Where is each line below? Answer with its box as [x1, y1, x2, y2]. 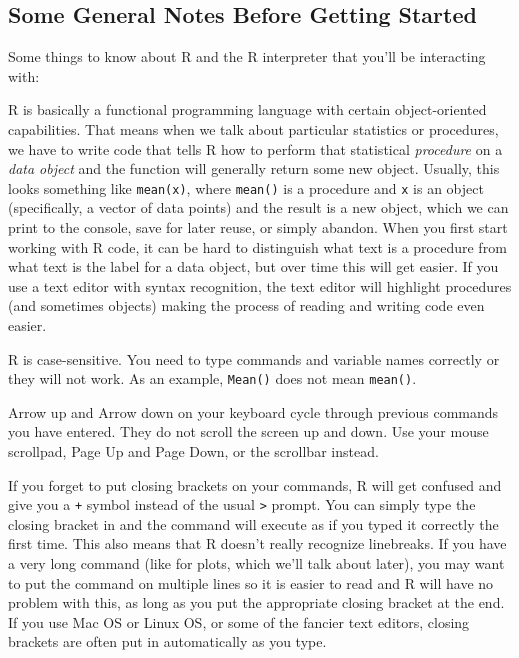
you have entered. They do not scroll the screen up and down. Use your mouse [8, 421, 489, 442]
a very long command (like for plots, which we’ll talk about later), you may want [8, 553, 505, 574]
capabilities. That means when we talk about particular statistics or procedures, [8, 118, 499, 139]
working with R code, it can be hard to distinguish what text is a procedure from [8, 236, 507, 257]
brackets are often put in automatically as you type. [8, 631, 327, 652]
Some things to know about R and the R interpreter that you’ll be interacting [8, 46, 486, 67]
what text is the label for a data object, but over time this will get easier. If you [8, 256, 499, 277]
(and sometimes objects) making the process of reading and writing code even [8, 295, 485, 316]
